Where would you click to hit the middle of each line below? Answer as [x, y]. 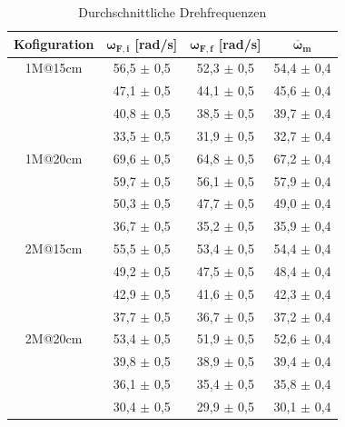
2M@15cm [54, 248]
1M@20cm [54, 158]
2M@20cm [54, 338]
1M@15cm [54, 68]
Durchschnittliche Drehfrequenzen [172, 12]
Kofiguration [54, 44]
